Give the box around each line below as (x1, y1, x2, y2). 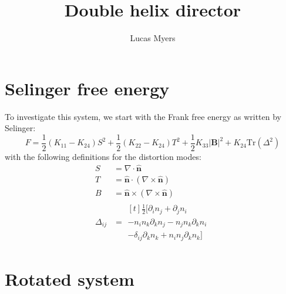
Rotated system (5, 267, 134, 290)
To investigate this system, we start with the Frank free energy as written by (5, 110, 281, 122)
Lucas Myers (130, 32, 176, 44)
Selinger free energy (5, 76, 170, 100)
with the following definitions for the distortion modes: (5, 150, 201, 162)
